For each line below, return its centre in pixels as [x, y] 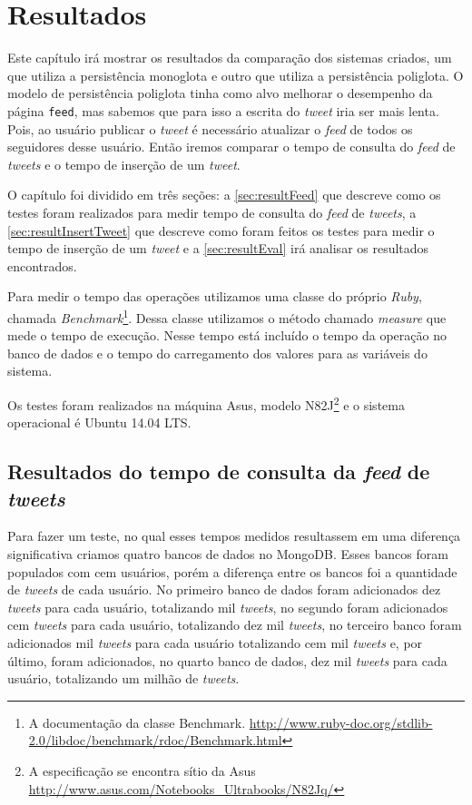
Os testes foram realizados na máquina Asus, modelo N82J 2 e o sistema [206, 403]
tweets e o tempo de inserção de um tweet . [124, 164]
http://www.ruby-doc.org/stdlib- [341, 722]
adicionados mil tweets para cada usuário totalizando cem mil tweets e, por [215, 642]
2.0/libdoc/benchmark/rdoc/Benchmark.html [155, 740]
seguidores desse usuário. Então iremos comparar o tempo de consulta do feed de [231, 147]
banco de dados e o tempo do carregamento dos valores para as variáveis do [217, 353]
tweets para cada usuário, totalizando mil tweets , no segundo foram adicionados [228, 607]
